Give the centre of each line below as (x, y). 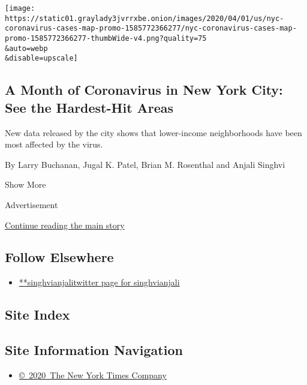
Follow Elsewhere (59, 257)
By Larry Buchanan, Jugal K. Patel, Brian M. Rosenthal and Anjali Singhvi (145, 164)
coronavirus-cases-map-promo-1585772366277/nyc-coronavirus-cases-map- (151, 28)
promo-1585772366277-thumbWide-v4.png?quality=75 (106, 38)
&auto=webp (26, 48)
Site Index (37, 315)
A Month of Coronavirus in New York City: (144, 90)
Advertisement (31, 204)
